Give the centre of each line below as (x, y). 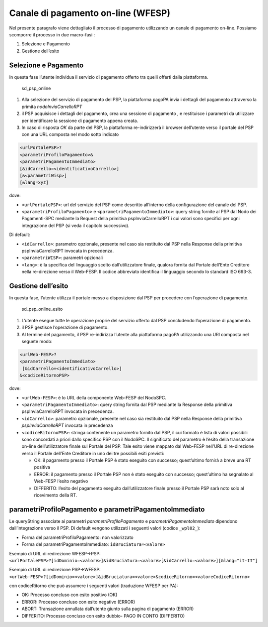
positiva (42, 467)
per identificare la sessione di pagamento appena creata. (80, 121)
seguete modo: (37, 342)
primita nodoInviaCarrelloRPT (52, 107)
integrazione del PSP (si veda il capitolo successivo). (75, 225)
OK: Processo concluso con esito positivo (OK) (69, 595)
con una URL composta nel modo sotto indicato (70, 134)
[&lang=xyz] (34, 183)
